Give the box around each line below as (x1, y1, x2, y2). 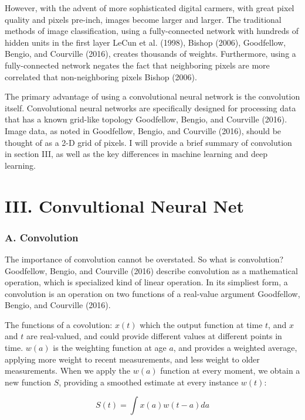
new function (5, 375, 51, 388)
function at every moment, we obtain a (160, 364, 300, 377)
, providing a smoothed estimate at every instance (59, 375, 239, 388)
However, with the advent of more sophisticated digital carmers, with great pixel (5, 2, 294, 13)
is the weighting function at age (53, 342, 167, 354)
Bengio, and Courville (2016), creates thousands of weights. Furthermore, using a (5, 47, 296, 60)
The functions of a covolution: (5, 318, 113, 330)
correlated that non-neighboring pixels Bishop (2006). (5, 70, 197, 83)
